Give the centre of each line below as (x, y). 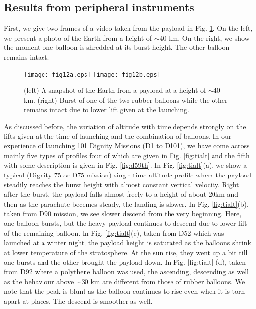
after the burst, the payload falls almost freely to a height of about (105, 194)
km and (227, 194)
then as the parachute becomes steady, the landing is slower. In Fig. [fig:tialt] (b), (126, 203)
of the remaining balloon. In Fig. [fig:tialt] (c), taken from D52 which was (114, 233)
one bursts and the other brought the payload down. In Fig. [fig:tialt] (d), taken (125, 262)
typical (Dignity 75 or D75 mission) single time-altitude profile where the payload (128, 174)
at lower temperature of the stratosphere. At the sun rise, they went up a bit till (126, 252)
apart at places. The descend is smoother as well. (78, 300)
